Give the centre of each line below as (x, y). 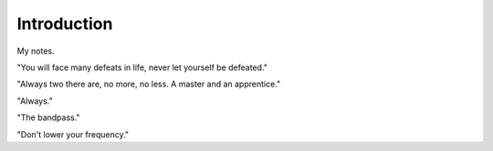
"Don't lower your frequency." (73, 134)
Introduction (65, 24)
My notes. (36, 51)
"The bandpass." (49, 117)
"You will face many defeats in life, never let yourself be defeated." (142, 67)
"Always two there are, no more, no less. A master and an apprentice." (149, 84)
